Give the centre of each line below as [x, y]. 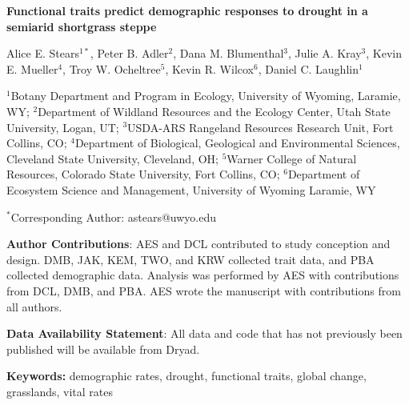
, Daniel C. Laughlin [308, 68]
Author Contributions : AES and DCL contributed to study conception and [198, 244]
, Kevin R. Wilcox [210, 68]
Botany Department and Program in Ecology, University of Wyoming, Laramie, [206, 96]
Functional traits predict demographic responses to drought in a [187, 10]
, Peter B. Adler [129, 53]
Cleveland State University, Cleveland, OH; [112, 158]
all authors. [34, 306]
